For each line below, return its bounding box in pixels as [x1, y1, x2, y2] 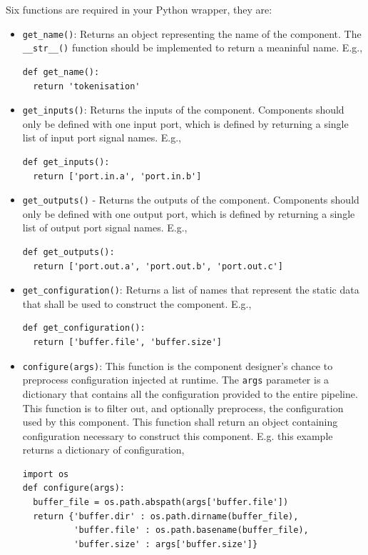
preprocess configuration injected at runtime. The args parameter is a [22, 372, 329, 387]
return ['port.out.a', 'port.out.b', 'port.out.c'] [33, 261, 283, 271]
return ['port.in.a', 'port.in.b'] [33, 171, 202, 181]
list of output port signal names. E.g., [22, 220, 188, 235]
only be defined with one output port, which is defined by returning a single [22, 206, 355, 221]
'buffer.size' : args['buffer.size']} [73, 539, 258, 549]
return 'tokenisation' [33, 81, 140, 91]
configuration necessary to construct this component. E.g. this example [22, 428, 333, 443]
